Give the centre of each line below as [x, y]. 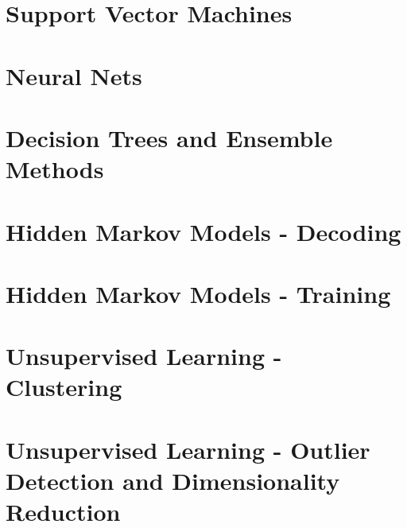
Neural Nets [74, 75]
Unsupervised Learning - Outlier [188, 449]
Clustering [64, 387]
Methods [55, 169]
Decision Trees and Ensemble [169, 137]
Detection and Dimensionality [173, 480]
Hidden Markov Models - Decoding [203, 231]
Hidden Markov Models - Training [198, 293]
